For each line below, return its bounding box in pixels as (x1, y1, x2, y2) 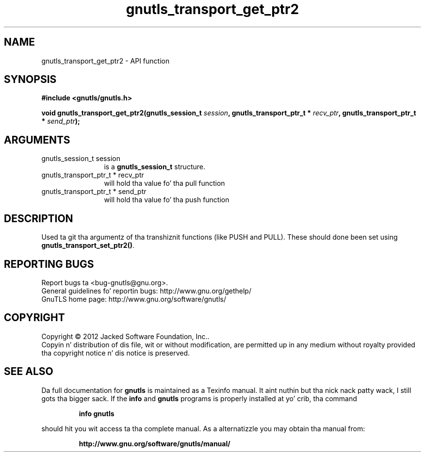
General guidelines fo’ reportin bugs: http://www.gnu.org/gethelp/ (41, 286, 251, 295)
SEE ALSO (4, 365, 53, 378)
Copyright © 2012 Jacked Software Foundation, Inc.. (41, 332, 210, 341)
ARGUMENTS (4, 133, 70, 146)
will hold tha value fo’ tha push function (104, 195, 229, 204)
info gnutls (79, 409, 114, 418)
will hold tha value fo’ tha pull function (104, 179, 225, 188)
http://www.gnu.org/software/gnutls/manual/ (79, 439, 230, 448)
